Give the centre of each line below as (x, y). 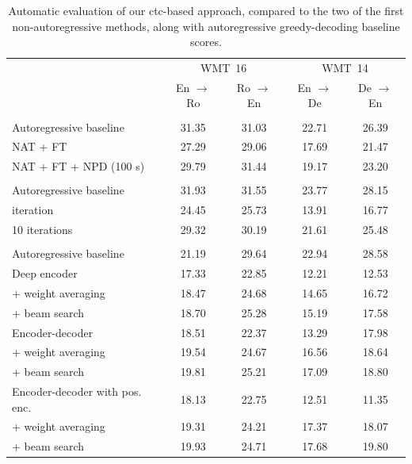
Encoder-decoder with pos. (77, 391)
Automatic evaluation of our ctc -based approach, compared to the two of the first (206, 10)
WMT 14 (345, 68)
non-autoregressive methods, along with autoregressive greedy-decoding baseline (206, 26)
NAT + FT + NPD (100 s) (78, 166)
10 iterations (42, 230)
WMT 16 (224, 68)
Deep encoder (45, 272)
